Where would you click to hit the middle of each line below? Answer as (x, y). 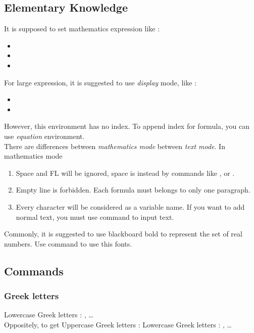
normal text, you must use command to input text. (95, 217)
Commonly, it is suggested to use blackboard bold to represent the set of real (123, 234)
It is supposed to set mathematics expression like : (82, 29)
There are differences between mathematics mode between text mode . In (115, 146)
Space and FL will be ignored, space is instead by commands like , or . (125, 173)
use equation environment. (44, 136)
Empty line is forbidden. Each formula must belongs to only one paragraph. (133, 190)
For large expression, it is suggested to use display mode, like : (100, 82)
